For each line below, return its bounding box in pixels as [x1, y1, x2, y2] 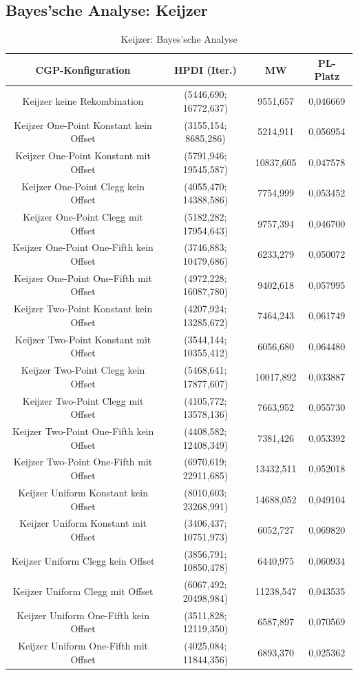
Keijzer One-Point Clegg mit [23, 209, 143, 223]
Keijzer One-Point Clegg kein [21, 179, 145, 193]
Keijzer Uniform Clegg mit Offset [12, 584, 154, 598]
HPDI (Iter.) [174, 62, 237, 77]
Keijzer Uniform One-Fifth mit [18, 638, 149, 653]
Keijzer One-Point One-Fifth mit [14, 270, 152, 285]
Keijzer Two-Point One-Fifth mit [13, 454, 153, 469]
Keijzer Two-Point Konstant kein [13, 301, 153, 316]
